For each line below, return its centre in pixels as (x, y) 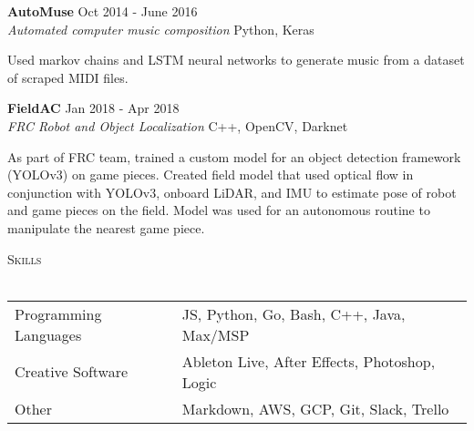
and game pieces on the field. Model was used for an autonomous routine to (219, 210)
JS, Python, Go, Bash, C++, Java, (294, 313)
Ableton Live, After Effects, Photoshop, (309, 361)
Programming (58, 313)
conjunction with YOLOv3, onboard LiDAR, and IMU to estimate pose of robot (232, 192)
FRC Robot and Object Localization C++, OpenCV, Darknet (178, 125)
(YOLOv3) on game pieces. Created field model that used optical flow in (211, 174)
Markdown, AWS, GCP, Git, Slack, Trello (315, 408)
